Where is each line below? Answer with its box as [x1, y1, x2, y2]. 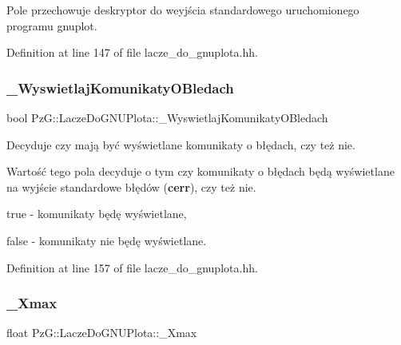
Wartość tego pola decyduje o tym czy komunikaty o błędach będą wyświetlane [6, 163, 395, 180]
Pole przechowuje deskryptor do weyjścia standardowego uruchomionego [6, 2, 359, 18]
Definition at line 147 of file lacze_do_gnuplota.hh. [6, 44, 258, 61]
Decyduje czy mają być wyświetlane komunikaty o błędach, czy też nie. [6, 136, 355, 153]
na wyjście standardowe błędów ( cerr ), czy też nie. [6, 178, 256, 195]
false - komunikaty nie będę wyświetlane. [6, 232, 207, 248]
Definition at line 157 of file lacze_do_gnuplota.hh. [6, 259, 258, 276]
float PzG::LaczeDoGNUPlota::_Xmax [6, 324, 197, 341]
